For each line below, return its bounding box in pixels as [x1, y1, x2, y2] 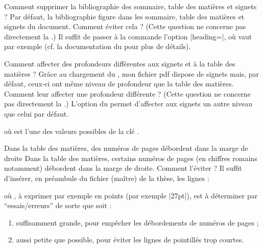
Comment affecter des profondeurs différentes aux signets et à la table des [4, 58, 235, 69]
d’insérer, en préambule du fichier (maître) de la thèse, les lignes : [4, 172, 209, 183]
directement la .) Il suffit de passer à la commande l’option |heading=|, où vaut [4, 31, 252, 41]
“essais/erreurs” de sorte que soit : [4, 200, 112, 211]
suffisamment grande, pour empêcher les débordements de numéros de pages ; [16, 217, 259, 228]
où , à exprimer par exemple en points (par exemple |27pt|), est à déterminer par [4, 190, 258, 200]
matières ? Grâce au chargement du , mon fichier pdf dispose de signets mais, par [4, 68, 259, 79]
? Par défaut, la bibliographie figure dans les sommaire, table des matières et [4, 11, 245, 21]
